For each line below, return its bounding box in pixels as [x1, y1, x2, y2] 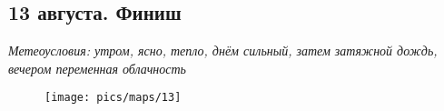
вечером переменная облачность [8, 58, 186, 77]
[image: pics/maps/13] [44, 91, 182, 105]
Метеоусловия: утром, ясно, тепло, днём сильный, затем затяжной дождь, [8, 41, 438, 60]
